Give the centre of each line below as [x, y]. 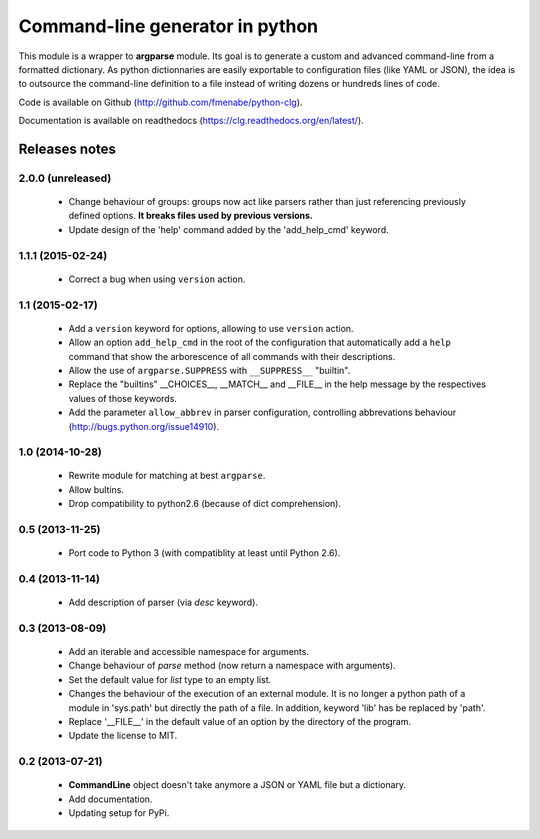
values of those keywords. [122, 398]
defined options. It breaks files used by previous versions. [191, 216]
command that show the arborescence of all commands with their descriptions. [232, 356]
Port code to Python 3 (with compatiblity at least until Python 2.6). [204, 553]
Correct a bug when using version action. [157, 279]
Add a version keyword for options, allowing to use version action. [211, 328]
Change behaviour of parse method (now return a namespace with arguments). [232, 666]
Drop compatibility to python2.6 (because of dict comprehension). [205, 504]
